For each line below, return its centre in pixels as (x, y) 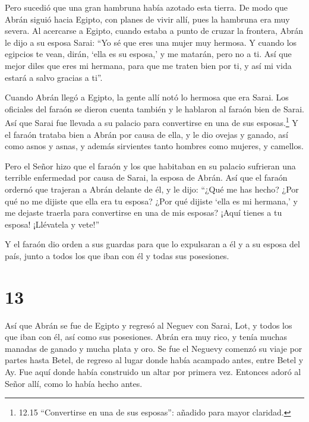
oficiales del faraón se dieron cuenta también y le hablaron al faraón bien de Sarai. (154, 108)
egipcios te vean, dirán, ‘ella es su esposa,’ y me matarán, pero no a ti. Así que (148, 54)
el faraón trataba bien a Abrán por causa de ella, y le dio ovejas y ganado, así (146, 134)
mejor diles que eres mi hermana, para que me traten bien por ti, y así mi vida (148, 65)
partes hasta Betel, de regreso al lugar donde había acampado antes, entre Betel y (154, 360)
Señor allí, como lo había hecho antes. (74, 383)
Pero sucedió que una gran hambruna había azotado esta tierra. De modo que (146, 7)
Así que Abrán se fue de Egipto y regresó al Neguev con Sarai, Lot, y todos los (149, 325)
